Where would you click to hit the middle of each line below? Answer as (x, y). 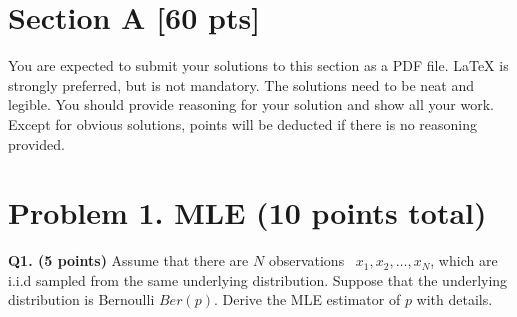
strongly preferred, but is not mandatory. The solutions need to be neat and (241, 84)
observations (306, 260)
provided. (36, 143)
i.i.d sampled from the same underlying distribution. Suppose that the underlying (258, 279)
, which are (464, 260)
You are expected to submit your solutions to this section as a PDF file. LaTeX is (258, 65)
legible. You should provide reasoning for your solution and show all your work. (251, 104)
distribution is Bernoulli (81, 299)
